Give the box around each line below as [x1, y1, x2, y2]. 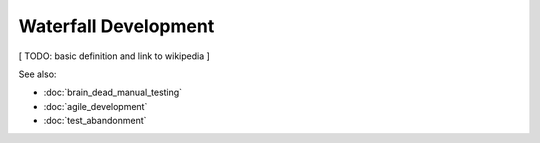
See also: [18, 68, 57, 80]
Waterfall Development [18, 15, 215, 37]
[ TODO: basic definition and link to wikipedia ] [18, 50, 210, 62]
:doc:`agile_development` [43, 100, 148, 112]
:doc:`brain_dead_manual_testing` [43, 86, 183, 99]
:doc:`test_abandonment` [43, 115, 147, 127]
